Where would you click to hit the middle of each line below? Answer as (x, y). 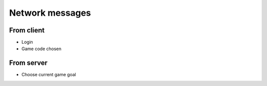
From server (28, 63)
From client (27, 30)
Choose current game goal (49, 75)
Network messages (50, 13)
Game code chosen (42, 49)
